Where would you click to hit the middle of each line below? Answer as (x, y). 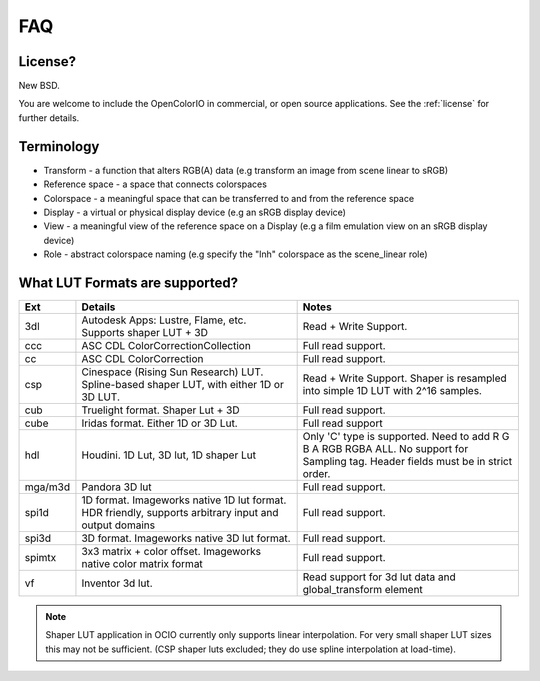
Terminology (59, 146)
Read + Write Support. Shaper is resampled (404, 378)
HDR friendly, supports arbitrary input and (180, 512)
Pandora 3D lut (116, 487)
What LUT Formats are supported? (128, 282)
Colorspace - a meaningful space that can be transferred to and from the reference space (229, 198)
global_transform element (363, 589)
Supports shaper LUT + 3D (145, 332)
